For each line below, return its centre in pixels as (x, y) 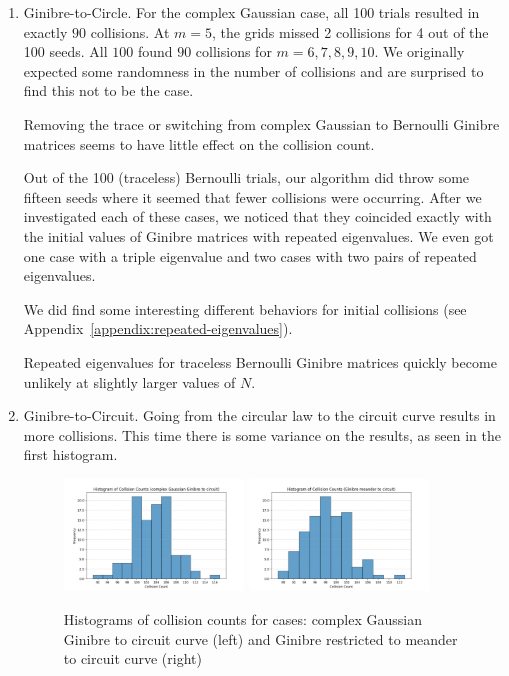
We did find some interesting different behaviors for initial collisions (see (245, 308)
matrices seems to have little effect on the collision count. (199, 143)
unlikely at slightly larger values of (129, 381)
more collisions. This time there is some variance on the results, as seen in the (262, 434)
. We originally (419, 51)
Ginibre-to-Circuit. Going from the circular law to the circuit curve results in (259, 415)
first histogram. (70, 454)
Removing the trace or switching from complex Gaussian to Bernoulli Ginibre (261, 123)
